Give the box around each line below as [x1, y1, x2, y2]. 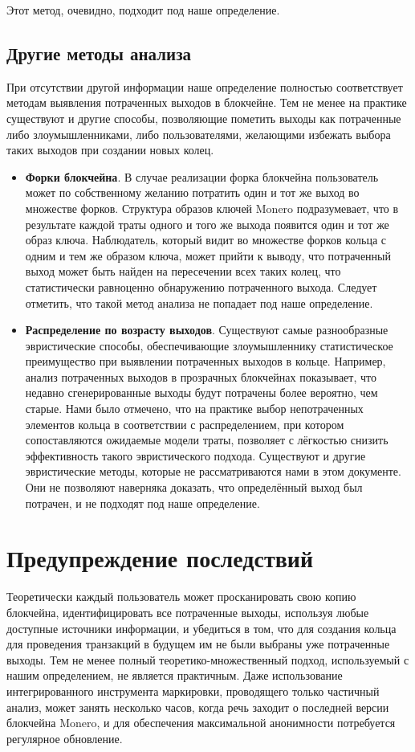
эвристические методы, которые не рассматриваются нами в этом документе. [25, 463, 401, 480]
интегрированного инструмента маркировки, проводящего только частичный [6, 682, 380, 699]
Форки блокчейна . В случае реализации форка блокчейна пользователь [25, 168, 379, 185]
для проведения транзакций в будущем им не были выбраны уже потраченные [6, 636, 390, 652]
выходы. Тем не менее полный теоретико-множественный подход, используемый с [6, 651, 409, 668]
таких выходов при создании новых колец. [6, 141, 214, 158]
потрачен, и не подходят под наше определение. [25, 494, 260, 511]
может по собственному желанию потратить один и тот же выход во [25, 184, 360, 201]
